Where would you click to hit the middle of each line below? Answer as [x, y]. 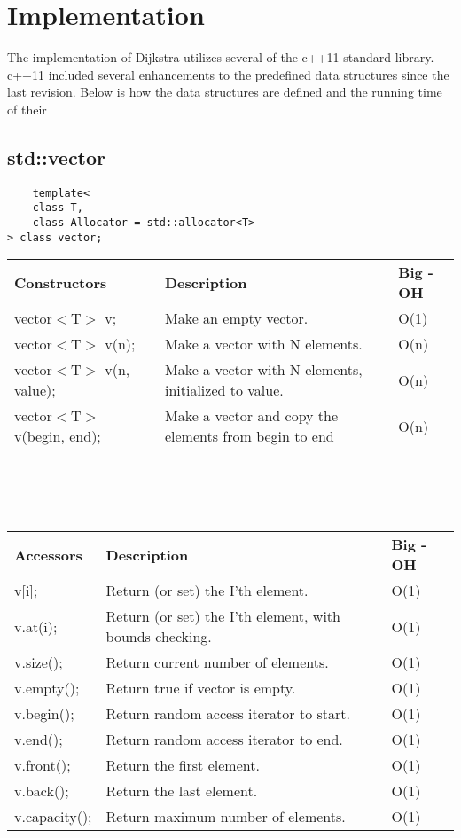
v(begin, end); [58, 436]
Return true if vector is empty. [201, 688]
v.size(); [39, 662]
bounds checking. [159, 637]
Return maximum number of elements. [226, 817]
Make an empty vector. [236, 318]
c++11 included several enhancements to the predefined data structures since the [228, 74]
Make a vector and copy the [251, 416]
